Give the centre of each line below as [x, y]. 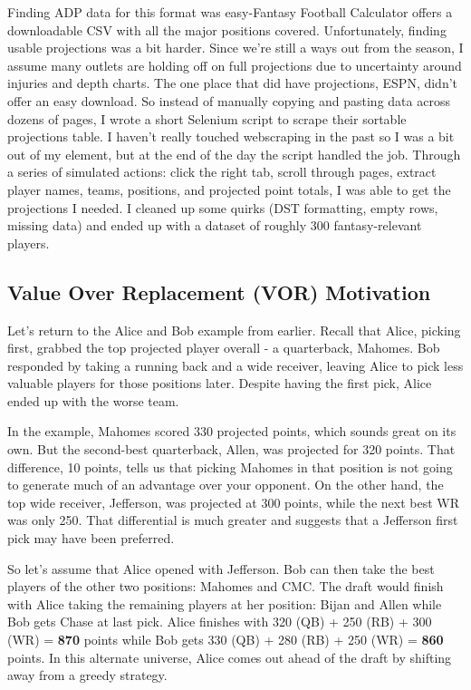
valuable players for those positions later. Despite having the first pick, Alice [220, 383]
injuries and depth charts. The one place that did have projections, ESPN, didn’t [233, 83]
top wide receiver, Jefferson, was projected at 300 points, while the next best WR [233, 502]
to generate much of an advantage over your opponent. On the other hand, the [226, 485]
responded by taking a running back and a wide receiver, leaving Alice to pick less [235, 365]
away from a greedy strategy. [87, 675]
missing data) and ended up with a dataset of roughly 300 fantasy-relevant [215, 225]
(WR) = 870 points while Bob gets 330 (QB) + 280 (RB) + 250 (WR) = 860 [226, 640]
